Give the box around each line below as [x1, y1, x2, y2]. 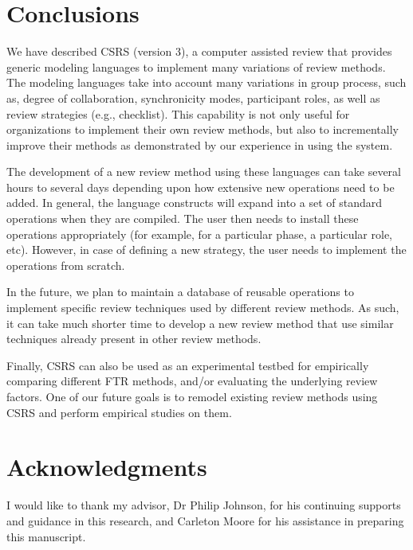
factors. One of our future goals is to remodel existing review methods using [6, 388, 378, 404]
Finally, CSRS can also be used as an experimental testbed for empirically [6, 357, 369, 373]
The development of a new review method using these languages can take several [6, 163, 401, 180]
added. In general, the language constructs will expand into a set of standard [6, 194, 383, 211]
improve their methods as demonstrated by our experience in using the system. [6, 136, 393, 153]
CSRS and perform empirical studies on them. [6, 404, 232, 420]
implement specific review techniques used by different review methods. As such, [6, 299, 399, 316]
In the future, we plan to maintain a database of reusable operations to [6, 283, 354, 300]
